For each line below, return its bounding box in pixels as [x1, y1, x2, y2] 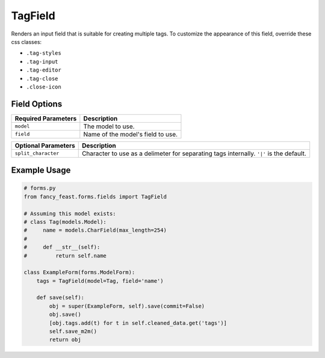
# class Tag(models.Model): [23, 218, 107, 225]
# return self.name [23, 252, 107, 259]
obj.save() [49, 311, 81, 318]
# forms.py [23, 185, 56, 192]
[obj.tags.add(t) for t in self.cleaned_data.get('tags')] [49, 319, 227, 326]
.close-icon [26, 83, 61, 90]
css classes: [11, 38, 42, 45]
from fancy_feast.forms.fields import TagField [23, 193, 167, 200]
